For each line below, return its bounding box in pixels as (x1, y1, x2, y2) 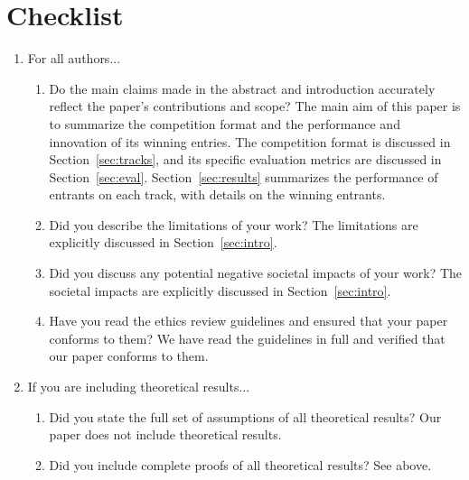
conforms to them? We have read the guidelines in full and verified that (49, 328, 446, 347)
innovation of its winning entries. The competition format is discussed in (49, 132, 451, 151)
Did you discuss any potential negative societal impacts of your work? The (49, 263, 463, 282)
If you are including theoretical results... (27, 377, 250, 396)
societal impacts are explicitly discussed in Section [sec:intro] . (49, 281, 391, 300)
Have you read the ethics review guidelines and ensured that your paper (49, 311, 448, 330)
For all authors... (27, 49, 121, 68)
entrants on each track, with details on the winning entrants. (49, 185, 386, 204)
